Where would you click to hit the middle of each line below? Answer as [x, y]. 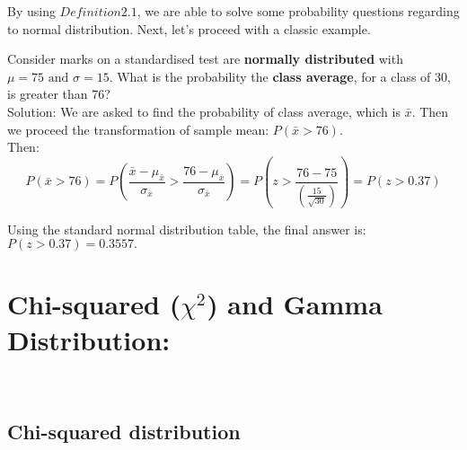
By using [31, 11]
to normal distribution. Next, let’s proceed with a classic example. [189, 28]
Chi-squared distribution [124, 431]
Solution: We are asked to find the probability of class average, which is [204, 111]
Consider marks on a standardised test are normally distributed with [205, 59]
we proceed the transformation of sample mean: [138, 129]
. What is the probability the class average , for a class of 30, [280, 76]
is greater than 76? [59, 94]
